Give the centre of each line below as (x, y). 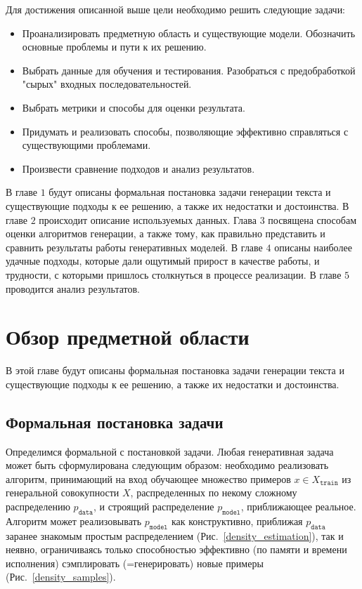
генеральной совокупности (63, 492)
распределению (38, 506)
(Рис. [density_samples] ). (61, 577)
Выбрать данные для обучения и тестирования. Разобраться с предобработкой (189, 70)
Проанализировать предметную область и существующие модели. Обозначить (189, 33)
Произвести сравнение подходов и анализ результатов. (138, 168)
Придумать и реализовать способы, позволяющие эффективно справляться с (185, 131)
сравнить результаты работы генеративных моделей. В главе (134, 247)
